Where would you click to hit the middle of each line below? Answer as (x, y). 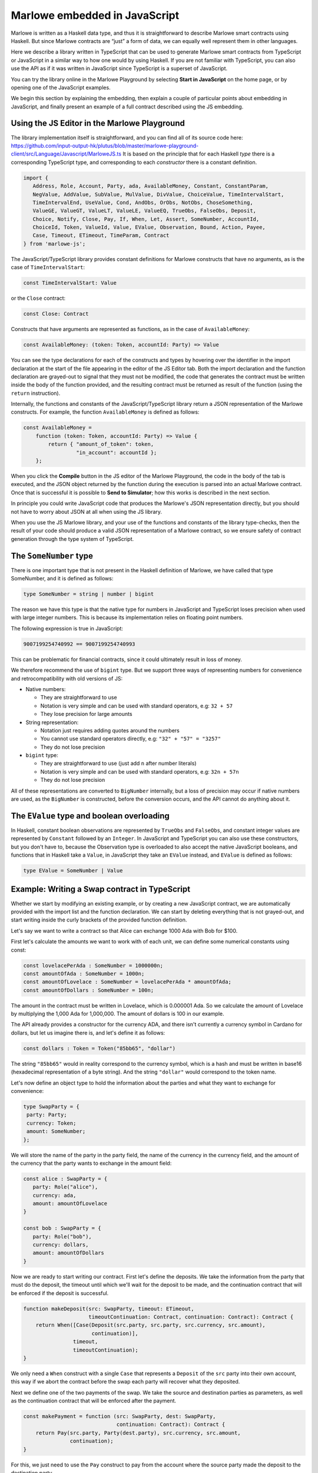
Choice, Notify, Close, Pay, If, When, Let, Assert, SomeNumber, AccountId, (146, 219)
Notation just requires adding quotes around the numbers (110, 730)
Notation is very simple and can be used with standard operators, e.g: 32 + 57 (137, 706)
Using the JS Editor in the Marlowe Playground (98, 123)
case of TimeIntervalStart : (48, 267)
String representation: (52, 722)
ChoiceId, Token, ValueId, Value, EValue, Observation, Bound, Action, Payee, (149, 227)
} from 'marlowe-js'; (54, 244)
